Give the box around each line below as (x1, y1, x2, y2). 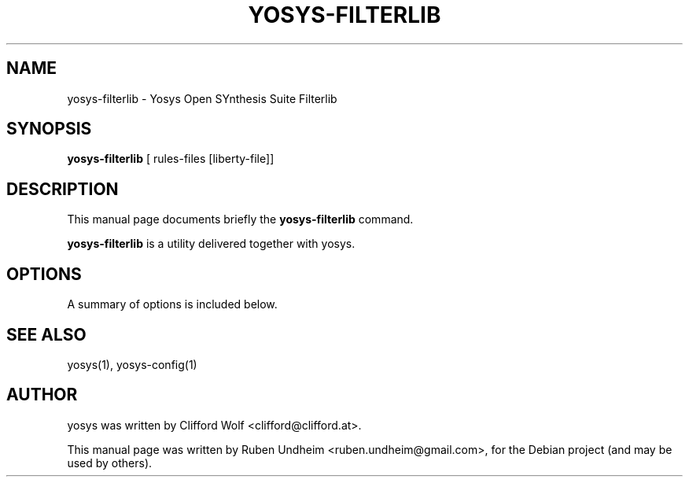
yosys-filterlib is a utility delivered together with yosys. (67, 237, 356, 251)
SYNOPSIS (6, 119, 92, 139)
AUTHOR (6, 385, 78, 405)
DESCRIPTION (6, 179, 119, 199)
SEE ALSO (6, 324, 87, 345)
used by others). (67, 455, 153, 470)
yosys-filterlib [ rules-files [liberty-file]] (67, 152, 274, 166)
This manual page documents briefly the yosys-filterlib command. (67, 212, 414, 227)
